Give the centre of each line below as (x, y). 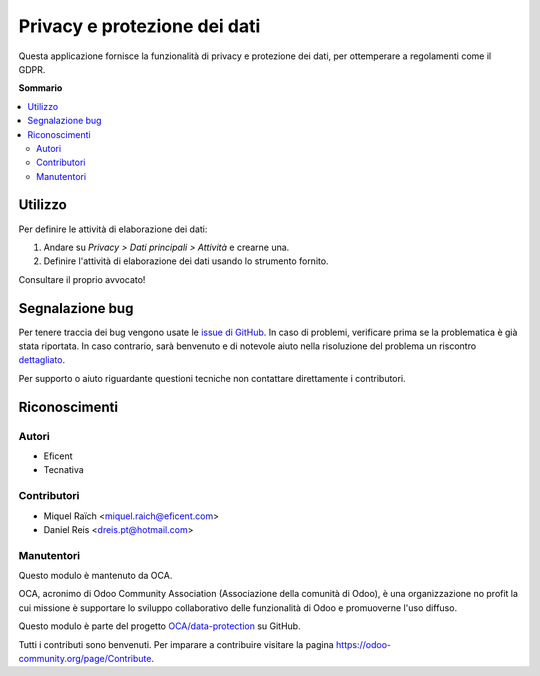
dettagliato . (41, 360)
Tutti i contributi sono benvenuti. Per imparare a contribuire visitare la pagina (176, 644)
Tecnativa (63, 470)
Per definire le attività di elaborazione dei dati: (113, 229)
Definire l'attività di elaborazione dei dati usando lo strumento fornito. (186, 261)
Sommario (40, 88)
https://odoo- (363, 644)
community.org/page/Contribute (85, 658)
